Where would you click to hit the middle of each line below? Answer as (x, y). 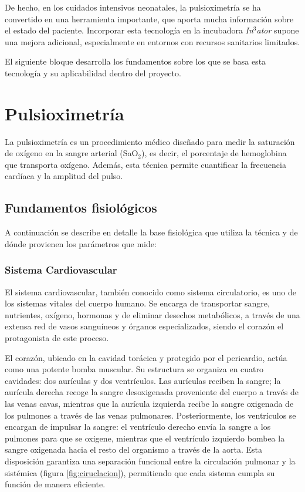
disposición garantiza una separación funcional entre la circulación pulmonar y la (150, 461)
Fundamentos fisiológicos (81, 208)
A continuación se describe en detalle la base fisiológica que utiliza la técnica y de (151, 232)
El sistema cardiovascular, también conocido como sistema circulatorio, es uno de (150, 292)
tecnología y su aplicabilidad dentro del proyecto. (93, 73)
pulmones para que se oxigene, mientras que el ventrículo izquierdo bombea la (145, 438)
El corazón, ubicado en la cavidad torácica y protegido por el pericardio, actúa (146, 357)
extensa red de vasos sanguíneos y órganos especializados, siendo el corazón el (144, 326)
